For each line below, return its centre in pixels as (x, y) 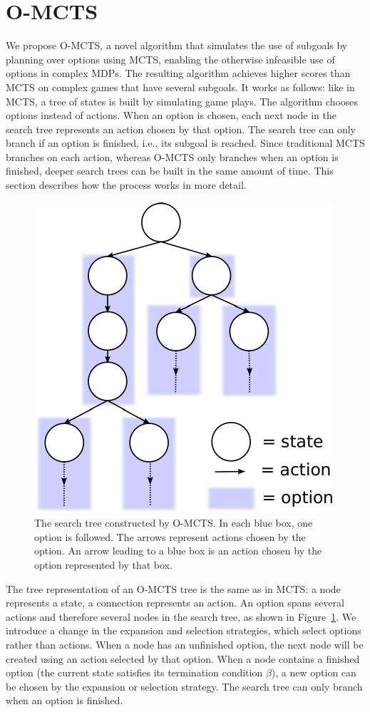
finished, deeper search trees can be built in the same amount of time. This (170, 171)
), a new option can (314, 672)
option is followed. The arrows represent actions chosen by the (170, 536)
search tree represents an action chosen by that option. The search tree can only (181, 129)
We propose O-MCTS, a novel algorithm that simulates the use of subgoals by (177, 45)
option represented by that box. (103, 565)
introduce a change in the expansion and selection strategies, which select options (184, 630)
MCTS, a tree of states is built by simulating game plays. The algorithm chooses (182, 101)
